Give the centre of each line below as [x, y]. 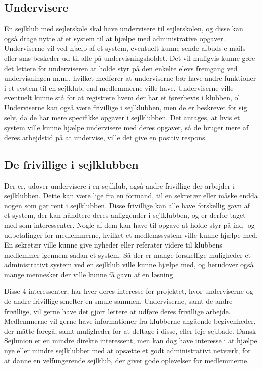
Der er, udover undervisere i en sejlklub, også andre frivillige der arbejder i [119, 185]
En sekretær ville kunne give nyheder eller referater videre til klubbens [113, 245]
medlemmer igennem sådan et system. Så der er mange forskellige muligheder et [128, 254]
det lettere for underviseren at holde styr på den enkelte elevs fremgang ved [121, 68]
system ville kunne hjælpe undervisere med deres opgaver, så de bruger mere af [126, 127]
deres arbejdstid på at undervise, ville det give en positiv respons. [106, 137]
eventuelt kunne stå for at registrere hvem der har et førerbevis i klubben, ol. [123, 98]
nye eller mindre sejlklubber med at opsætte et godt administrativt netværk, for [127, 351]
